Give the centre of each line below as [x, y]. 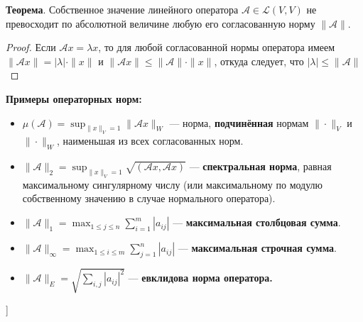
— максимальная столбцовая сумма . [257, 222]
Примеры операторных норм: [74, 98]
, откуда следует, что [259, 61]
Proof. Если [31, 47]
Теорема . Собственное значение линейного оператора [122, 9]
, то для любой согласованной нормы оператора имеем [217, 47]
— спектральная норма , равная [260, 166]
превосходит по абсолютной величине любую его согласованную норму [161, 23]
